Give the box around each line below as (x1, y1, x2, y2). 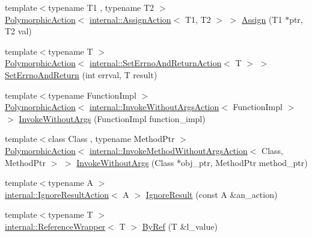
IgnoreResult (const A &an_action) (145, 188, 278, 200)
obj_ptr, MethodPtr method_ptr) (180, 156, 308, 168)
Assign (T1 (242, 13, 283, 25)
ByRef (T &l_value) (142, 220, 218, 232)
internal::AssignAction (90, 13, 171, 25)
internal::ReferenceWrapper (5, 220, 106, 232)
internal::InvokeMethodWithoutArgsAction (90, 144, 248, 156)
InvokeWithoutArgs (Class (76, 156, 174, 168)
